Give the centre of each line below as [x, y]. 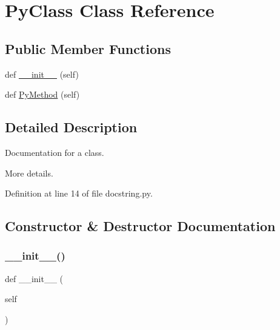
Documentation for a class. [55, 152]
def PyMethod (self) [42, 94]
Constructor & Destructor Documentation [140, 226]
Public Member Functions [88, 48]
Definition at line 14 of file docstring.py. [79, 193]
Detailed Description [71, 127]
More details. [29, 173]
